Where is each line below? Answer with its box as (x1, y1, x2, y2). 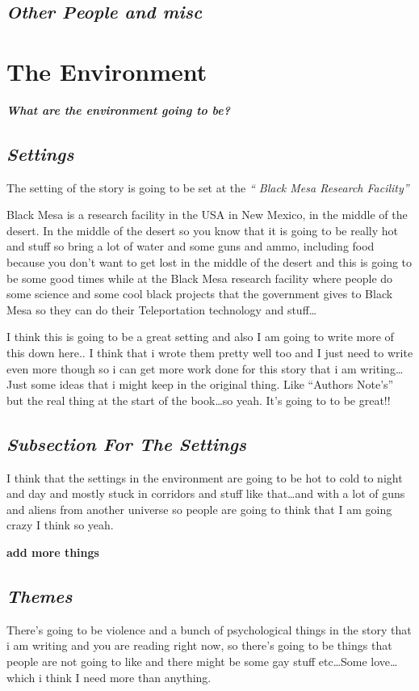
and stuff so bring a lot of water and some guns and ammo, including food (6, 238, 375, 255)
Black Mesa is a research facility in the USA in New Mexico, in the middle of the (6, 206, 408, 223)
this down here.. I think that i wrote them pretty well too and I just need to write (6, 344, 413, 361)
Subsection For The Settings (6, 431, 247, 456)
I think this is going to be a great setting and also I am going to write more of (6, 328, 394, 345)
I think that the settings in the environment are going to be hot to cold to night (6, 469, 403, 486)
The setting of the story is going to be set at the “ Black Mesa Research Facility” (6, 179, 409, 196)
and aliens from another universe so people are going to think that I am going (6, 500, 392, 517)
